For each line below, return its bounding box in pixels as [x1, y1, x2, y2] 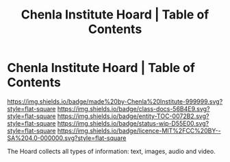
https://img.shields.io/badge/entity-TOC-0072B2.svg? [57, 112, 209, 120]
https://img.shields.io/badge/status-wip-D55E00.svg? [57, 119, 209, 127]
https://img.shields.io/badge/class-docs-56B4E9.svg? [57, 104, 210, 113]
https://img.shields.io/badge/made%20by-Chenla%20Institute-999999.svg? [7, 97, 223, 106]
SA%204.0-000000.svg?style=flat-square [7, 134, 127, 142]
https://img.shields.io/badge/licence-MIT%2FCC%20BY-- [57, 126, 221, 135]
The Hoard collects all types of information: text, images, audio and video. [7, 147, 216, 155]
